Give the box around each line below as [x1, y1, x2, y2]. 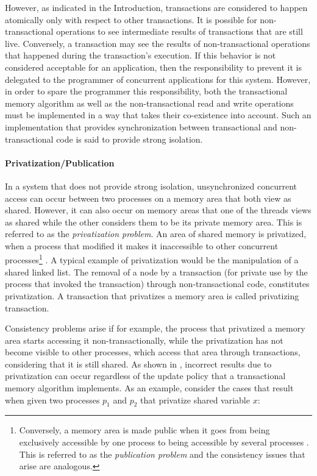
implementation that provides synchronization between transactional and [5, 120, 277, 133]
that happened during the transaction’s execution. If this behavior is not [5, 49, 276, 62]
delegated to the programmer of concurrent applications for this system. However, [5, 73, 311, 85]
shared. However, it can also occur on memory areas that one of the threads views [5, 204, 312, 216]
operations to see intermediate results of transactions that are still [56, 25, 303, 38]
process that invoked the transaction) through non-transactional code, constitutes [5, 277, 310, 290]
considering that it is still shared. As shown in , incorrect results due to [5, 357, 272, 370]
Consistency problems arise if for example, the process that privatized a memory [5, 322, 305, 335]
